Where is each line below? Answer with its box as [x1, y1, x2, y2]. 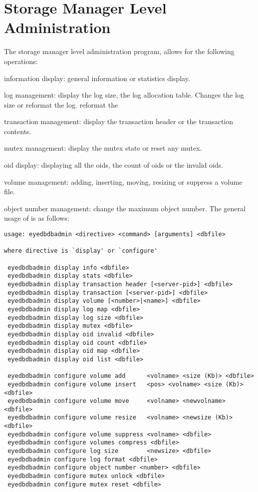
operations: [4, 56, 38, 66]
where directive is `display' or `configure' [4, 247, 158, 255]
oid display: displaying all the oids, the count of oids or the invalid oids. [4, 160, 224, 170]
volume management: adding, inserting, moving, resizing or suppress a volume [4, 176, 243, 187]
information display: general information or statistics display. [4, 73, 190, 83]
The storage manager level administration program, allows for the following [4, 46, 235, 57]
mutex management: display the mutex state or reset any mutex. [4, 143, 202, 153]
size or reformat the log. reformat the [4, 99, 118, 110]
